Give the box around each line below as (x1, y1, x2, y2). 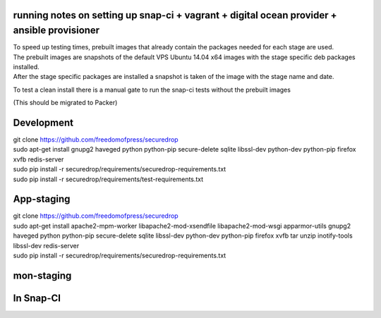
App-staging (13, 193, 71, 205)
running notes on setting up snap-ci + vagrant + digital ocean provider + (13, 9, 338, 21)
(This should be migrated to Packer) (13, 99, 118, 107)
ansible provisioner (13, 25, 100, 37)
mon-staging (13, 269, 72, 281)
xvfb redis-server (13, 155, 64, 164)
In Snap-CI (13, 292, 61, 304)
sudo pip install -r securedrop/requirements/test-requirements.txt (13, 175, 204, 183)
